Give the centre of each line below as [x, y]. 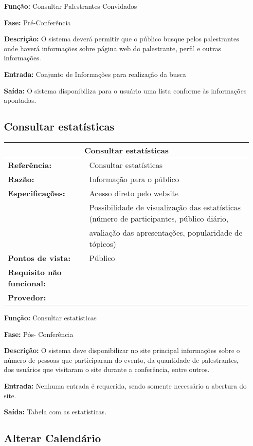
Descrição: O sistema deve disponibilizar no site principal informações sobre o [122, 350]
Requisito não [35, 272]
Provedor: [27, 297]
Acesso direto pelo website [134, 193]
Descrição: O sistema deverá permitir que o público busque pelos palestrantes [122, 39]
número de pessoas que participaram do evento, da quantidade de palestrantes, [121, 360]
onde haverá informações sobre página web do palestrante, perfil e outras [113, 48]
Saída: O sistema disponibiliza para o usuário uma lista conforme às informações [125, 90]
